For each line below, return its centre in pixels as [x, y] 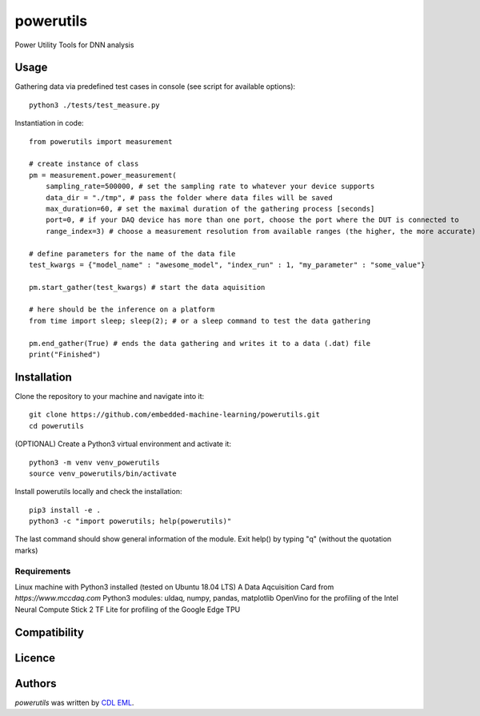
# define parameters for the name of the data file [132, 253]
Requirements [43, 571]
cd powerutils [56, 426]
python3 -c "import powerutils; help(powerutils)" [130, 521]
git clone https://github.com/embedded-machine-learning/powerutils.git [174, 415]
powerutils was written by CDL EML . [74, 702]
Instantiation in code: [49, 123]
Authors [36, 684]
